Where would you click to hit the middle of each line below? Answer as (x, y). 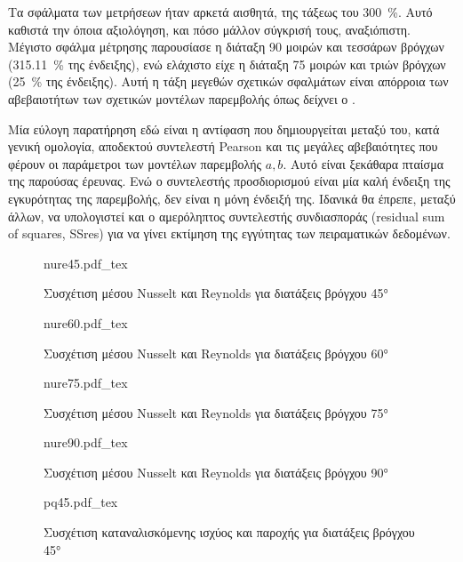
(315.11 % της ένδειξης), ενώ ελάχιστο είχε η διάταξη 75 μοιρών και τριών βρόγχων (227, 64)
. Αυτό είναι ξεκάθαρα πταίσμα (363, 163)
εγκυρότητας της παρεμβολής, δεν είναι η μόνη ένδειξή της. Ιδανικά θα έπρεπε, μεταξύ (232, 198)
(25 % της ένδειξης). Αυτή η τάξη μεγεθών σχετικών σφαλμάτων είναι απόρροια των (228, 81)
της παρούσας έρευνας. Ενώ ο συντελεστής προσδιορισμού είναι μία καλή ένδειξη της (229, 181)
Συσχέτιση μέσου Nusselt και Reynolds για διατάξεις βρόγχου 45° (216, 293)
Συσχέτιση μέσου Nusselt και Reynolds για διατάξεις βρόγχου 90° (216, 472)
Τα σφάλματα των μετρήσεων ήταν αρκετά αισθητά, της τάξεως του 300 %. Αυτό (220, 12)
